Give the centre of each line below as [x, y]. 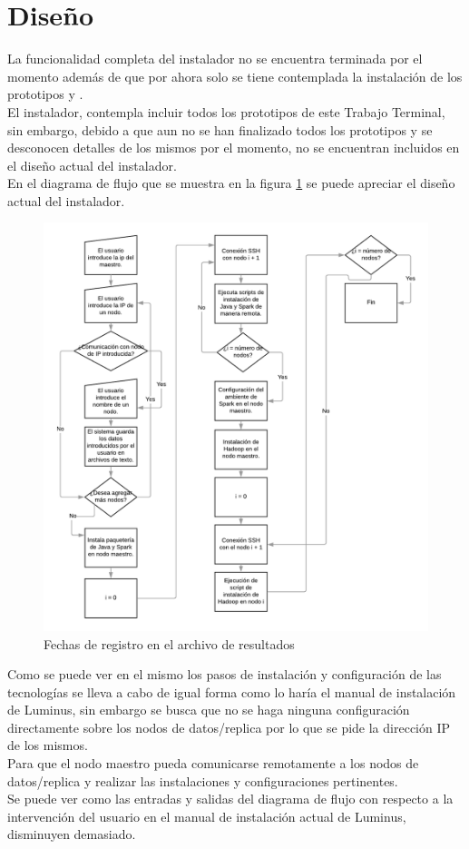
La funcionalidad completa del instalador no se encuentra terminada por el [215, 59]
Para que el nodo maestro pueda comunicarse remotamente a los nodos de [213, 763]
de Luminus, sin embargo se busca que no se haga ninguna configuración [209, 710]
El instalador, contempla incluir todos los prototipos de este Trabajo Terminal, [226, 111]
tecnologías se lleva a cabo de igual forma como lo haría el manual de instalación [232, 691]
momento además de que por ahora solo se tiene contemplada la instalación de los [235, 76]
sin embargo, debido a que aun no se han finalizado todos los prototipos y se [220, 129]
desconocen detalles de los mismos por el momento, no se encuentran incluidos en [234, 148]
